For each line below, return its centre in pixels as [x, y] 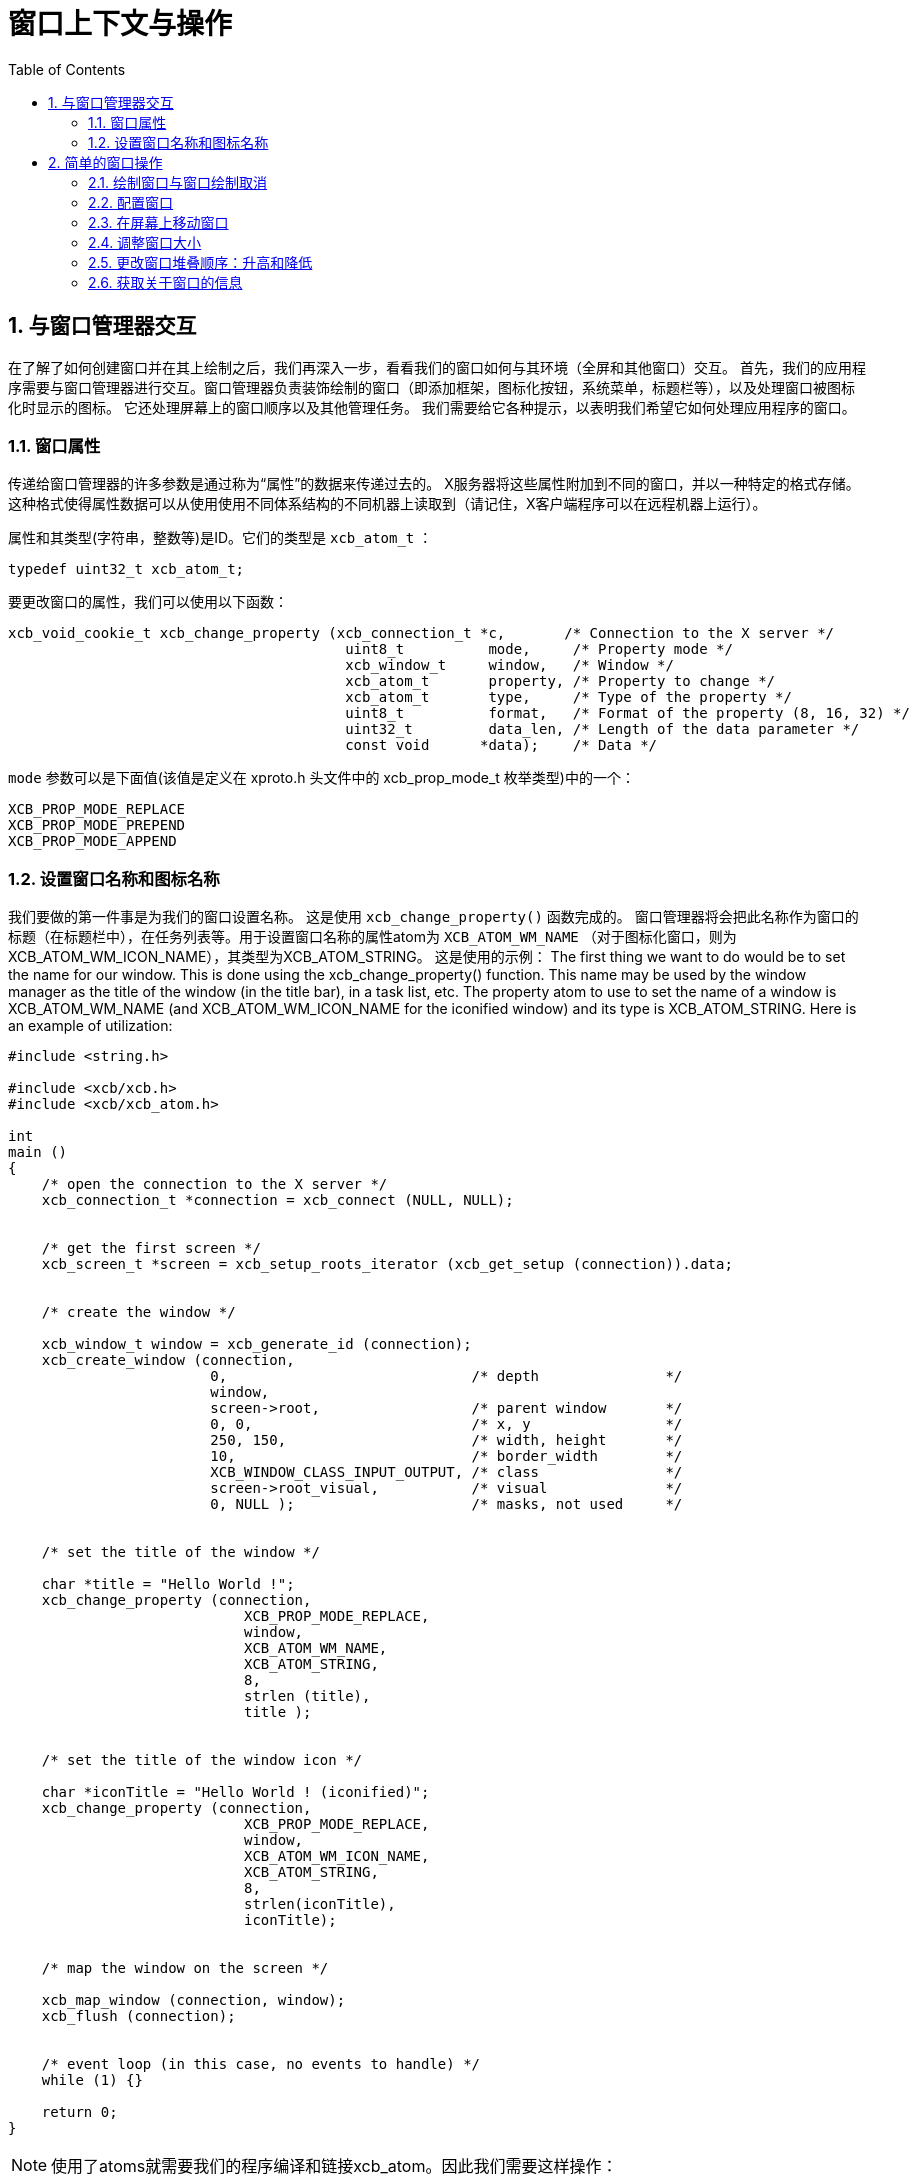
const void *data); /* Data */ [501, 745]
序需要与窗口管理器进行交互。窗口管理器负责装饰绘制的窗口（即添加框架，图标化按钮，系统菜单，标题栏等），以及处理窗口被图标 [431, 387]
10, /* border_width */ [446, 1456]
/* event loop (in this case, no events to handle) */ [261, 2064]
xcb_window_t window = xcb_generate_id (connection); [256, 1344]
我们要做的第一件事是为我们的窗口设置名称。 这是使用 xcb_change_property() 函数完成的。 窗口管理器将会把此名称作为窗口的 [433, 917]
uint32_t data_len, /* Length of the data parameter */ [602, 729]
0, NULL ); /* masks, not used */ [446, 1504]
